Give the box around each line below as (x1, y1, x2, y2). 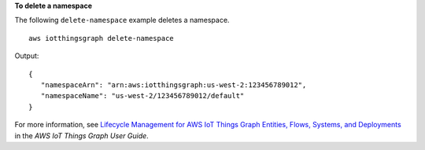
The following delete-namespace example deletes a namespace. (14, 16, 230, 25)
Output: (14, 51, 39, 60)
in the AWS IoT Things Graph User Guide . (14, 130, 149, 141)
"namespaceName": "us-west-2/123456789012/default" (40, 91, 245, 101)
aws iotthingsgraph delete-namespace (28, 34, 175, 42)
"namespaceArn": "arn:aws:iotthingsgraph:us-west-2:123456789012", (40, 80, 307, 90)
